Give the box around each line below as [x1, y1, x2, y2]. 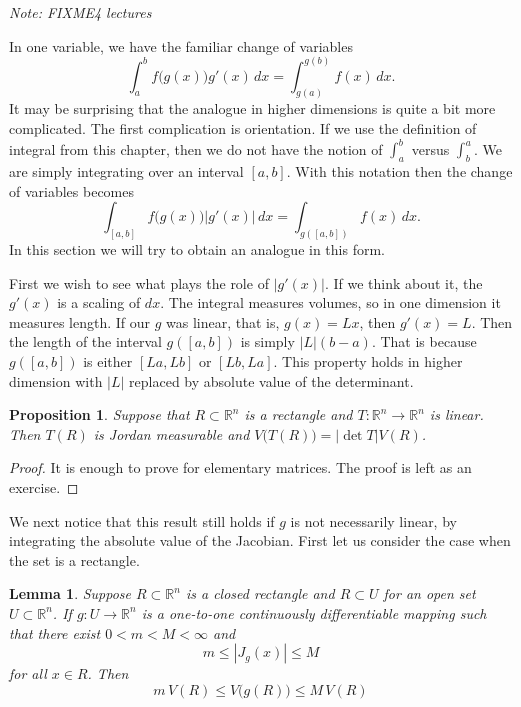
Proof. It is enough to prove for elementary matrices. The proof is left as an [9, 457, 472, 478]
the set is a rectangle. [9, 549, 140, 570]
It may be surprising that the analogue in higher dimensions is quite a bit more [9, 98, 496, 119]
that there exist [9, 622, 101, 643]
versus [411, 138, 450, 159]
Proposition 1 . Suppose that [9, 404, 190, 425]
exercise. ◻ [9, 476, 79, 497]
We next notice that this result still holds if [9, 510, 275, 531]
